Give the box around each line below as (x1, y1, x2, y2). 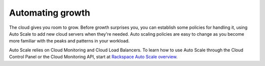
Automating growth (9, 7, 90, 18)
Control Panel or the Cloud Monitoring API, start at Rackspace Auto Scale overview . (9, 54, 178, 60)
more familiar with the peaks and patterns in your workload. (9, 38, 130, 44)
